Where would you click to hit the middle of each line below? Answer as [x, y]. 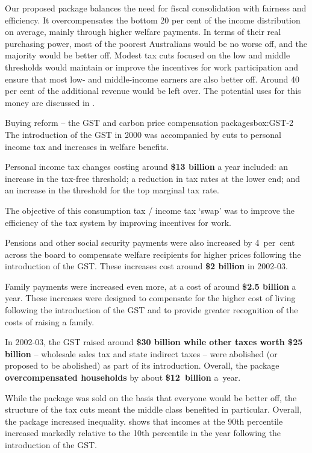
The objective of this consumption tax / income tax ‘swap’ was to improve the [150, 210]
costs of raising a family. [50, 321]
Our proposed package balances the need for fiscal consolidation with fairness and [156, 8]
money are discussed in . [50, 102]
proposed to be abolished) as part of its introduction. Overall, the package [142, 365]
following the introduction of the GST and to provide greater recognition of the [151, 310]
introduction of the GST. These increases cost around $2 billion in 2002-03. [146, 266]
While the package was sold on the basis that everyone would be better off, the [151, 397]
